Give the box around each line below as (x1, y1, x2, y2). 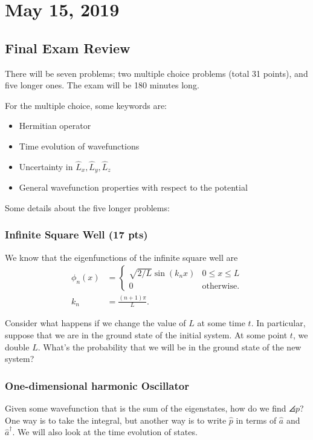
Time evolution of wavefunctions (19, 139, 140, 152)
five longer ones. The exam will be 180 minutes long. (5, 79, 199, 91)
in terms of (236, 413, 277, 426)
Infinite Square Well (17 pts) (5, 227, 148, 242)
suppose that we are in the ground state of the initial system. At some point (5, 329, 288, 341)
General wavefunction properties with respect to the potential (19, 181, 248, 194)
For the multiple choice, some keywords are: (5, 99, 167, 111)
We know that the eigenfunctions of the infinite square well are (5, 251, 238, 263)
